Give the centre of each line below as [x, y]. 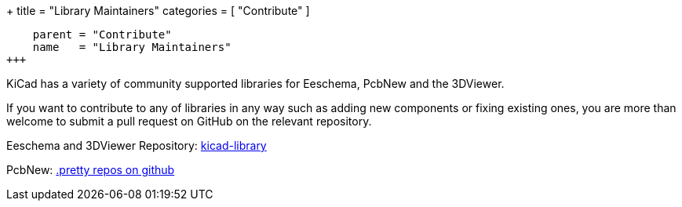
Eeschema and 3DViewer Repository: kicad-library [137, 145]
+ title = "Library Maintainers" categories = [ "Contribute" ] [158, 11]
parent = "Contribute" [102, 34]
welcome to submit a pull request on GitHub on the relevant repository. [189, 121]
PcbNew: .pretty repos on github [91, 170]
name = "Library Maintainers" [132, 47]
